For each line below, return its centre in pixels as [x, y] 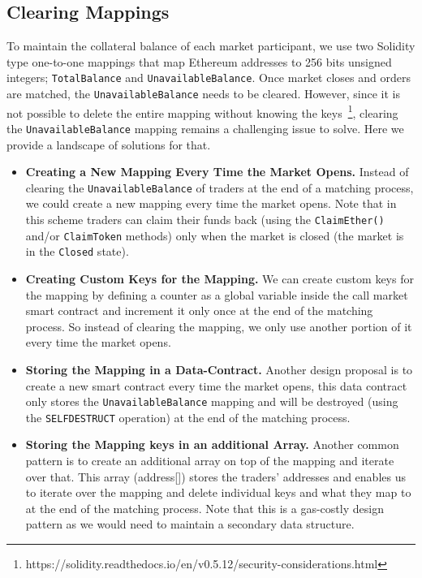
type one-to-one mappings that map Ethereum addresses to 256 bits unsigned [199, 61]
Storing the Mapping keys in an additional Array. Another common [212, 444]
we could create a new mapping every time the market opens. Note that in [211, 203]
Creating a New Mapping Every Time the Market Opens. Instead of [217, 172]
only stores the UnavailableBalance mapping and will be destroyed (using [212, 401]
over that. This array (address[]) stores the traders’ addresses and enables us [215, 476]
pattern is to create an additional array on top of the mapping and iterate [210, 461]
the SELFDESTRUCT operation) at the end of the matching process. [188, 417]
